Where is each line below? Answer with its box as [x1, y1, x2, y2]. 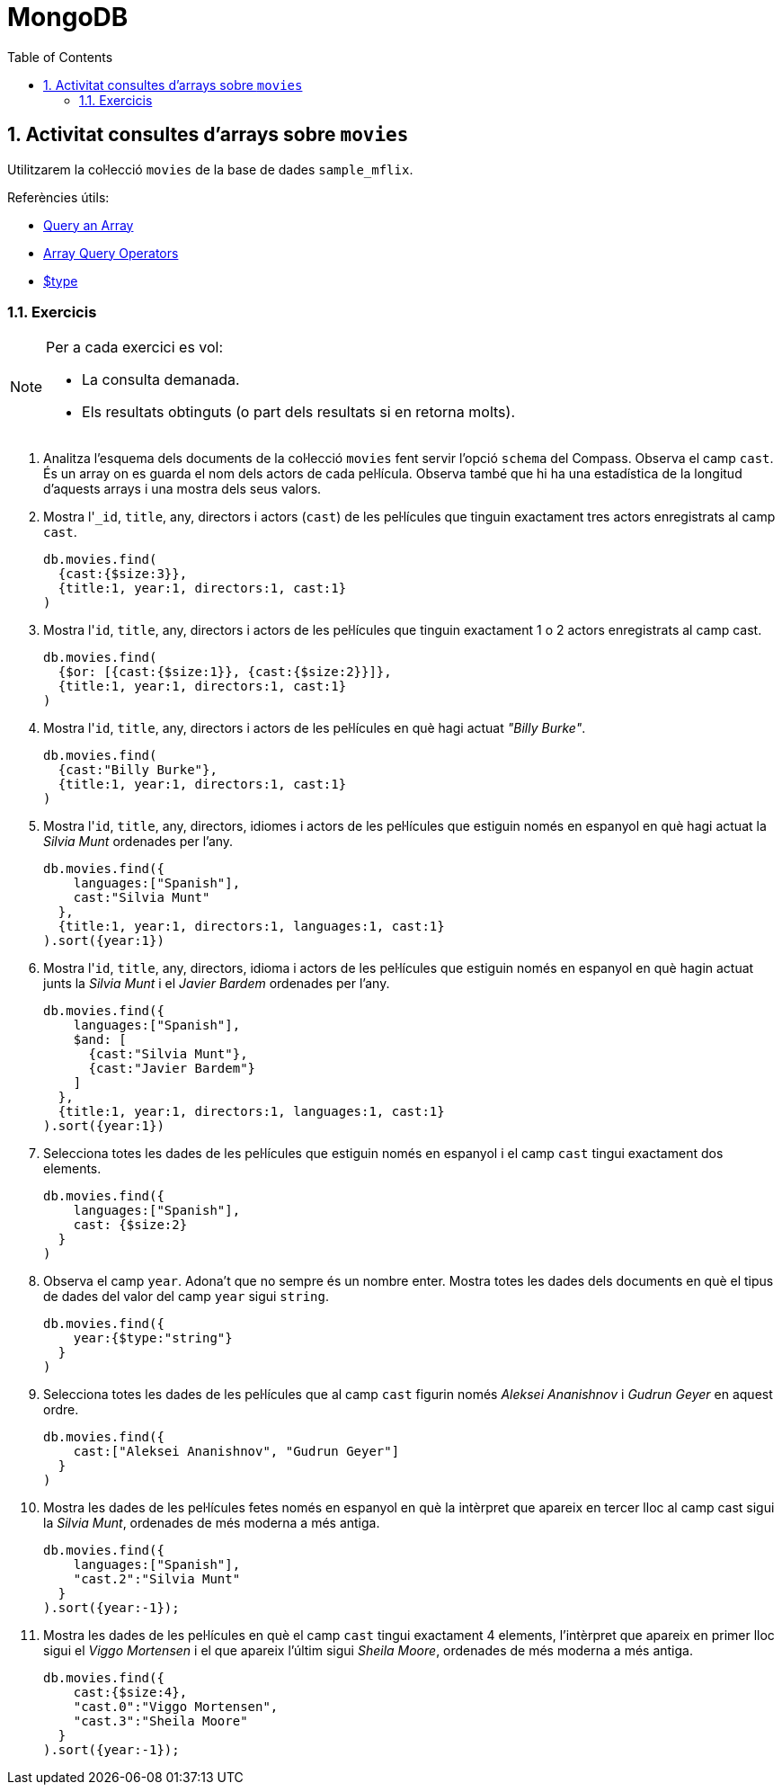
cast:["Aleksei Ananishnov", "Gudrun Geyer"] [73, 1444, 400, 1459]
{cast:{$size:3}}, [58, 566, 188, 582]
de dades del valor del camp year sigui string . [43, 1288, 329, 1305]
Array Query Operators [43, 245, 179, 261]
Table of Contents [7, 49, 113, 65]
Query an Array [43, 217, 134, 233]
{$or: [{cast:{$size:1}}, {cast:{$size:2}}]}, [58, 664, 392, 680]
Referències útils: [7, 189, 110, 205]
